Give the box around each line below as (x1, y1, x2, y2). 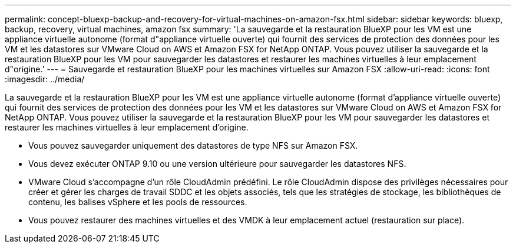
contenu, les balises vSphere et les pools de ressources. (28, 197, 247, 207)
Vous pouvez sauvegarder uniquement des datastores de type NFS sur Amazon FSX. (28, 140, 358, 150)
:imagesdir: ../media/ (5, 74, 85, 84)
